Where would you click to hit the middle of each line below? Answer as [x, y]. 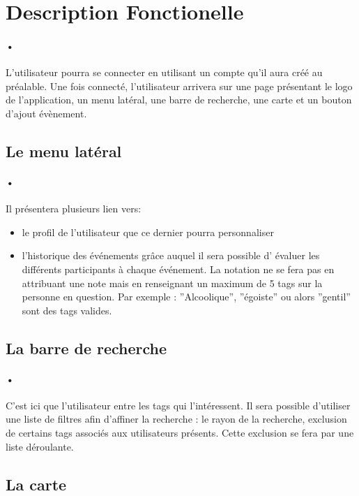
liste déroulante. [40, 446]
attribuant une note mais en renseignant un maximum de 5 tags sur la [172, 283]
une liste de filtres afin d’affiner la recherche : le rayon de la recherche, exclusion [176, 419]
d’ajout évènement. [46, 113]
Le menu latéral [64, 151]
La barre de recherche [86, 348]
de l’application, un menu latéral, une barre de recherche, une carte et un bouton [179, 100]
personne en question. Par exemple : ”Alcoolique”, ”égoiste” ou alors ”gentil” [186, 297]
